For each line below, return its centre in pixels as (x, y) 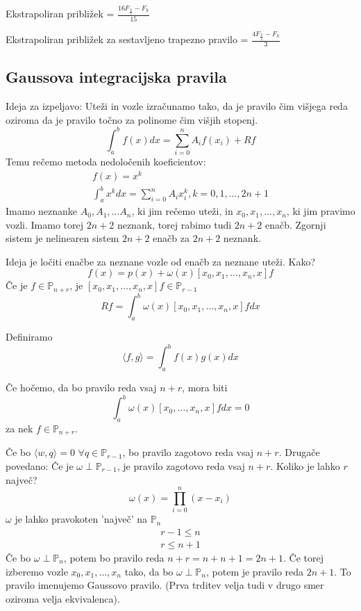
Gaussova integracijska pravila (116, 77)
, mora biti (205, 388)
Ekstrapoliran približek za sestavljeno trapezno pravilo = (127, 39)
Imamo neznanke (42, 211)
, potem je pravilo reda (255, 571)
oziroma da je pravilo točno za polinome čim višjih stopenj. (132, 119)
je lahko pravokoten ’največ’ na (81, 519)
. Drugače (299, 452)
